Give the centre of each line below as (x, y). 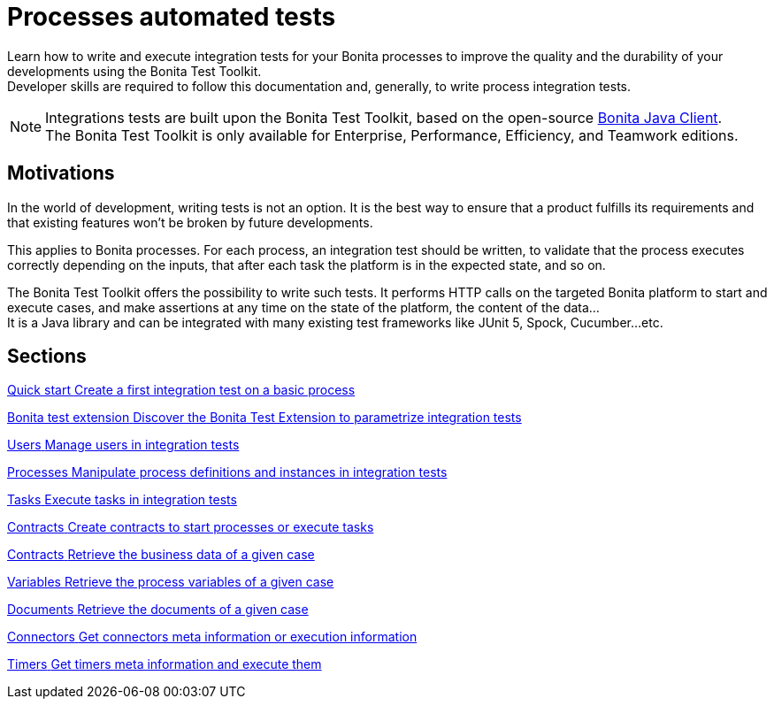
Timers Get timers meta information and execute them (165, 664)
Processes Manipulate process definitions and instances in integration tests (227, 472)
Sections (47, 357)
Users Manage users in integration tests (123, 445)
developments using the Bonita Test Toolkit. (134, 71)
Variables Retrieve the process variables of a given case (171, 582)
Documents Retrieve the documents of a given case (158, 610)
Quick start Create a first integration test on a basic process (181, 390)
